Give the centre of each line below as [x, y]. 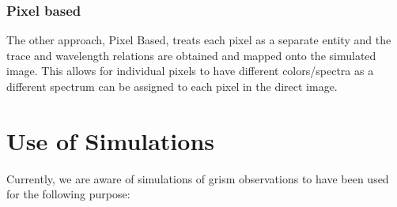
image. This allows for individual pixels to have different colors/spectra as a [190, 71]
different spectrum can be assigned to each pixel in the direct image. [172, 86]
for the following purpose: [68, 194]
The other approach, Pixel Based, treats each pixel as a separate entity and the [199, 40]
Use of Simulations [111, 140]
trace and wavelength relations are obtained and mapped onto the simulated [191, 55]
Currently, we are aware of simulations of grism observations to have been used [198, 178]
